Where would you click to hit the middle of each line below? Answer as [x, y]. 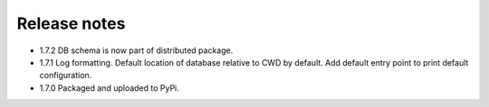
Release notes [71, 23]
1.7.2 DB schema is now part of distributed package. [136, 50]
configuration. [66, 76]
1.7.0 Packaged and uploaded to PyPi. [110, 88]
